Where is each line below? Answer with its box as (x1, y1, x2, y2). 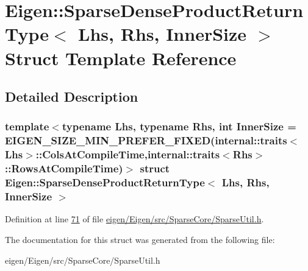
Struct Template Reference (5, 45, 237, 70)
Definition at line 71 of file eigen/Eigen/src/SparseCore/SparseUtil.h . (5, 213, 264, 225)
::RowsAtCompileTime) (5, 161, 123, 176)
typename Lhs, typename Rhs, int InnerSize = (62, 119, 296, 134)
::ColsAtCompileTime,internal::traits (35, 147, 220, 162)
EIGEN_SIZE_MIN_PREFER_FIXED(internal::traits (5, 133, 287, 148)
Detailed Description (5, 87, 138, 106)
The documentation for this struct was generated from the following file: (5, 233, 275, 245)
